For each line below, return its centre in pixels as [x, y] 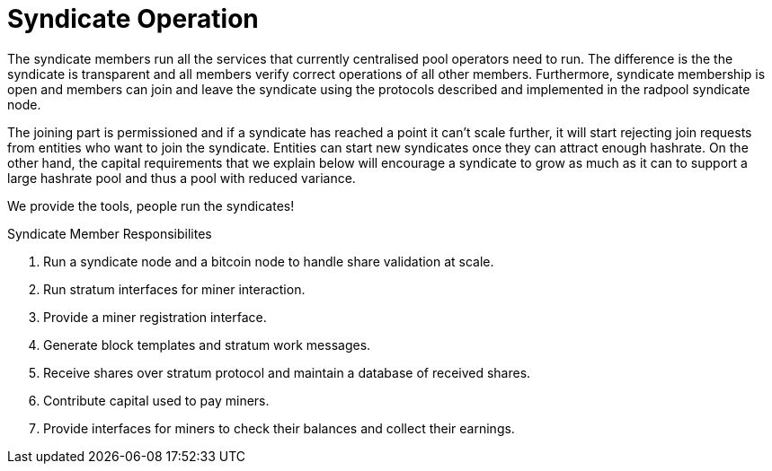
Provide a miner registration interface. [155, 317]
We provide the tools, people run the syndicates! [151, 205]
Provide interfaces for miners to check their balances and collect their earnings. [279, 428]
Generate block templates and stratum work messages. [207, 345]
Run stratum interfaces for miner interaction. [174, 289]
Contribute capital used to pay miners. [156, 400]
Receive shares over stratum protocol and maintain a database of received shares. [287, 372]
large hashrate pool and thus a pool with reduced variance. [182, 178]
